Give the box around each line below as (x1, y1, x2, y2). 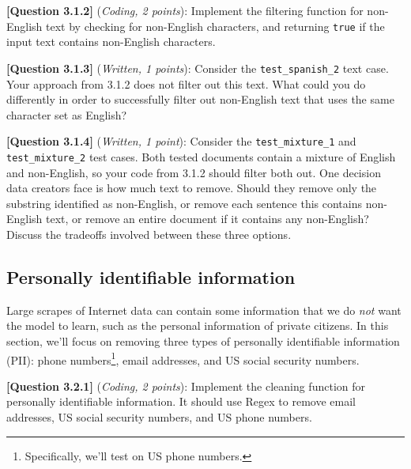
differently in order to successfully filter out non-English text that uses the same (6, 91, 394, 108)
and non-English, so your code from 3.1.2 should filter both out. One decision (6, 164, 381, 180)
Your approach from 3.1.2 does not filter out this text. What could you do (6, 75, 366, 92)
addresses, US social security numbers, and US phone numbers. (6, 408, 312, 425)
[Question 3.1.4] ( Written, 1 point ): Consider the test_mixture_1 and (6, 133, 356, 149)
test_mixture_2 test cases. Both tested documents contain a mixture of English (6, 148, 396, 165)
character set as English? (6, 106, 127, 123)
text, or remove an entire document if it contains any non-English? (46, 210, 369, 227)
